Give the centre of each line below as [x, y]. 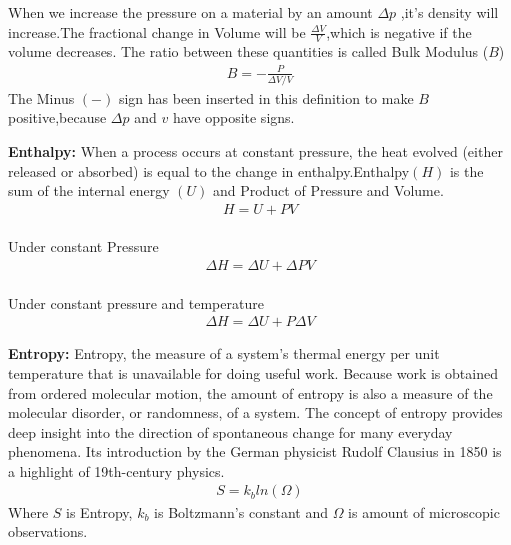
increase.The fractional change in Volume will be [157, 31]
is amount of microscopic [424, 511]
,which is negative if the [399, 31]
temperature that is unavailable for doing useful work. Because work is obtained [253, 372]
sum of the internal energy [89, 190]
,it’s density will [449, 12]
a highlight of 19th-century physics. [116, 470]
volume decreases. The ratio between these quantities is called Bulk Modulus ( [248, 51]
